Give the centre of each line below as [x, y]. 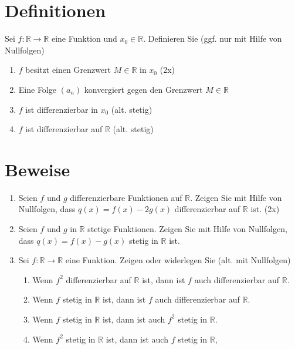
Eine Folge [37, 89]
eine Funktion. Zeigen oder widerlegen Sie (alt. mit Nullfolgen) [178, 260]
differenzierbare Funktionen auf [126, 197]
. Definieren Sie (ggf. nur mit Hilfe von [213, 38]
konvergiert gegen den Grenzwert [143, 89]
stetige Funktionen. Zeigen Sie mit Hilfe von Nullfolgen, [187, 229]
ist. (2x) [265, 209]
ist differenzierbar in [62, 109]
